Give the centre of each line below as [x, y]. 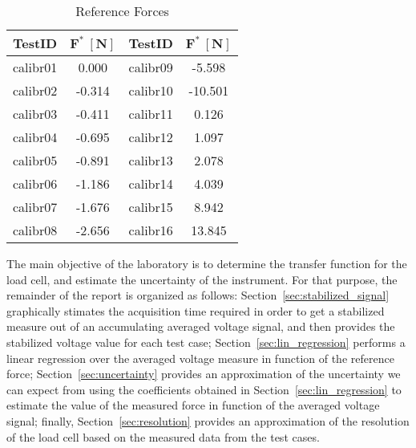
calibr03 [35, 114]
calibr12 [151, 137]
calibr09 [151, 67]
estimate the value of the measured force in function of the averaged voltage [193, 405]
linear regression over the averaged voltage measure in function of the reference [200, 358]
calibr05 [35, 160]
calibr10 [151, 90]
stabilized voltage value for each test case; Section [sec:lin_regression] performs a [206, 342]
